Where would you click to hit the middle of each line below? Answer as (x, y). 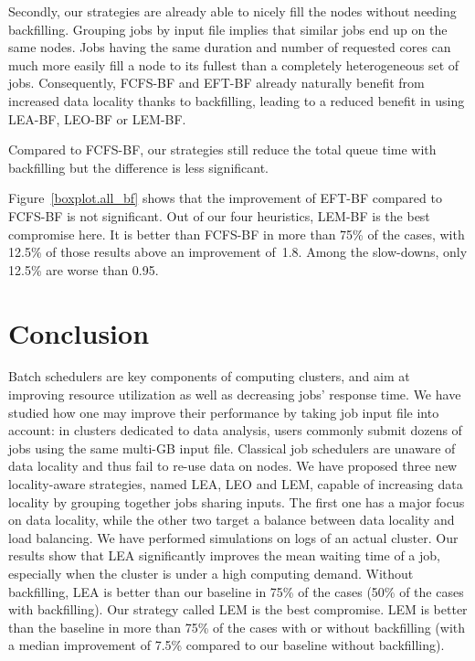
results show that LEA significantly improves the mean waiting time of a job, (224, 555)
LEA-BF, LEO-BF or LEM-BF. (97, 118)
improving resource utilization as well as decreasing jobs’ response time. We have (235, 394)
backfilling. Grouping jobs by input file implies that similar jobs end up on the (228, 29)
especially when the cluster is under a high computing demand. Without (211, 573)
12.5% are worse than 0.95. (84, 269)
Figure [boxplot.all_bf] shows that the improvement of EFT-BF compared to (225, 198)
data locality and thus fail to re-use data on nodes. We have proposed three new (233, 466)
